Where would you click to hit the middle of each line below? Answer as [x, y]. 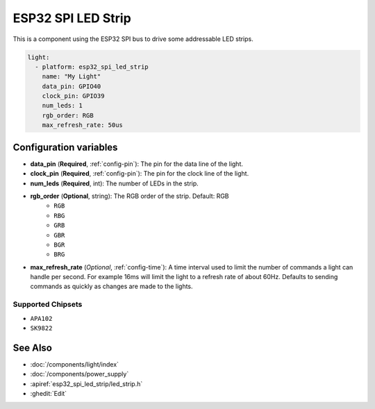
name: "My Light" [72, 77]
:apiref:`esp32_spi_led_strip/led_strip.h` [86, 384]
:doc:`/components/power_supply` [80, 374]
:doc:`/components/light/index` [75, 364]
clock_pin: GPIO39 [73, 96]
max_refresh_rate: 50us [82, 125]
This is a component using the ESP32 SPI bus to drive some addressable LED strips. [133, 39]
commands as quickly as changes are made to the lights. [112, 286]
